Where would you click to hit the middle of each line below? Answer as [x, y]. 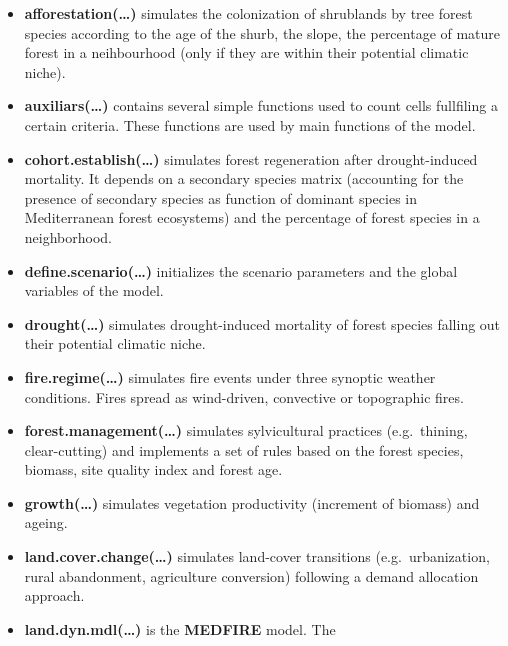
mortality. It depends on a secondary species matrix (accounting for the [244, 178]
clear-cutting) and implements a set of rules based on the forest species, [244, 449]
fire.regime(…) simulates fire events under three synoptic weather [230, 376]
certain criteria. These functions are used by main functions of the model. [250, 124]
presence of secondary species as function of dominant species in [220, 197]
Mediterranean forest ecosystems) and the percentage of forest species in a [252, 217]
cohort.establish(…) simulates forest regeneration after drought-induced [251, 158]
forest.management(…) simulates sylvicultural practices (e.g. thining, [246, 430]
